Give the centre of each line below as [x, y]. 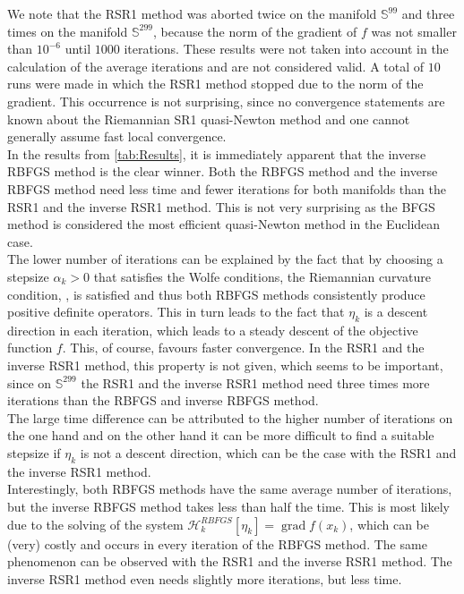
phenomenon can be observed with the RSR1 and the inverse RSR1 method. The [230, 561]
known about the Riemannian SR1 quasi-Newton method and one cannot [209, 119]
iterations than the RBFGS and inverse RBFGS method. [163, 400]
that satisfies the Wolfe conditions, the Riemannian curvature [262, 276]
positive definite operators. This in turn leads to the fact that [176, 312]
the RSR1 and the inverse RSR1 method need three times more [255, 382]
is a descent [396, 312]
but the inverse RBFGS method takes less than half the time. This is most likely [228, 507]
